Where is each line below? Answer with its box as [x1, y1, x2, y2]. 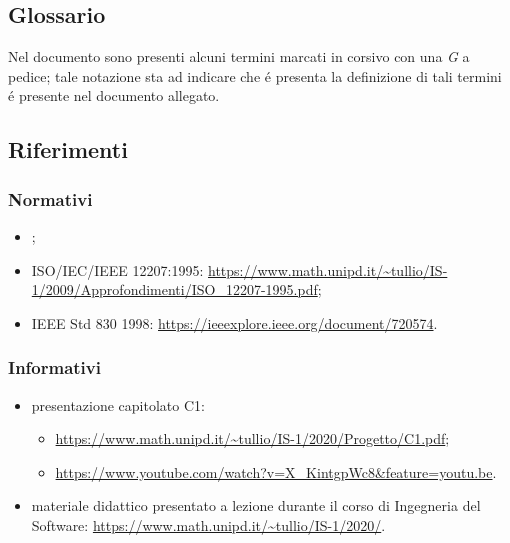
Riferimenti [8, 134, 128, 165]
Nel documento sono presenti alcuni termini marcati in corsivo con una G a [8, 46, 470, 67]
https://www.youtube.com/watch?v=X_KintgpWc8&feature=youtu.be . [55, 461, 497, 482]
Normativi [8, 186, 93, 211]
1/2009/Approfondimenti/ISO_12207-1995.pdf [31, 279, 318, 300]
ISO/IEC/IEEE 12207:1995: [31, 259, 204, 280]
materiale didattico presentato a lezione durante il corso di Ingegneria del [31, 495, 481, 516]
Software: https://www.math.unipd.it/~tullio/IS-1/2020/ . [31, 514, 386, 535]
